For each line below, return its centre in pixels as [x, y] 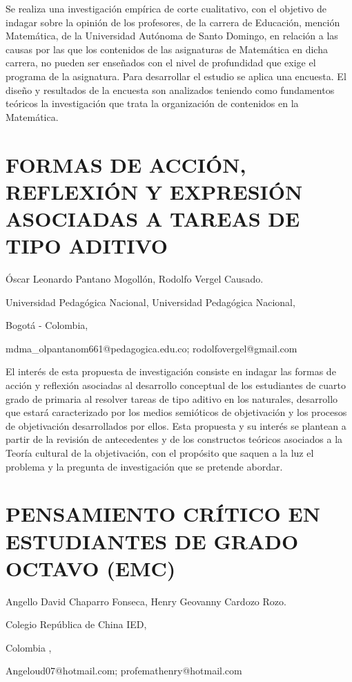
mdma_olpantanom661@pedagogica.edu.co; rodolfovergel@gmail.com [151, 348]
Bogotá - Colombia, [47, 325]
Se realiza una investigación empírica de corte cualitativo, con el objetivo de [166, 8]
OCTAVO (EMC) [91, 568]
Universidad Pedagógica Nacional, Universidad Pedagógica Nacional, [150, 302]
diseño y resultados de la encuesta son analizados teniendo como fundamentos [170, 89]
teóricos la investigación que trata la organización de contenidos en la [152, 103]
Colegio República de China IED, [76, 624]
